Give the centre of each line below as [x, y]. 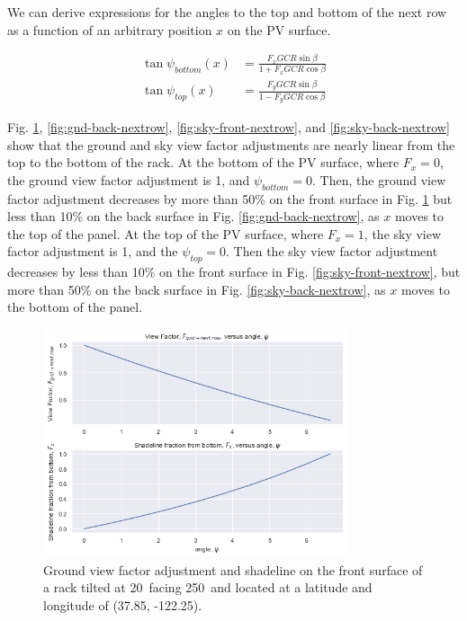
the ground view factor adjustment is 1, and [129, 179]
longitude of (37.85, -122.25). [123, 604]
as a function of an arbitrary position [110, 29]
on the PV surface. [279, 29]
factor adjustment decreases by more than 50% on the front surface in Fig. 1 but [230, 198]
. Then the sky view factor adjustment [332, 251]
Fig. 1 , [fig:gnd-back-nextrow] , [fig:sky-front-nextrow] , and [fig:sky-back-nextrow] [229, 127]
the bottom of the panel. [75, 307]
